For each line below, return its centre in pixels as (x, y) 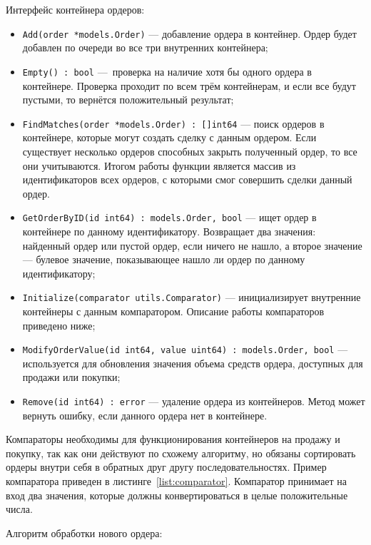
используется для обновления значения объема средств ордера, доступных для (193, 363)
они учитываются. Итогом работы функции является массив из (159, 165)
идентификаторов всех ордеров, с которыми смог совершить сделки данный (187, 179)
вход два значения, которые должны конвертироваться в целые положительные (177, 495)
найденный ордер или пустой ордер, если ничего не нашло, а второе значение (192, 245)
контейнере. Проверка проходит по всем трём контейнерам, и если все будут (189, 85)
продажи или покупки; (71, 377)
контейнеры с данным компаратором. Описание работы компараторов (173, 311)
